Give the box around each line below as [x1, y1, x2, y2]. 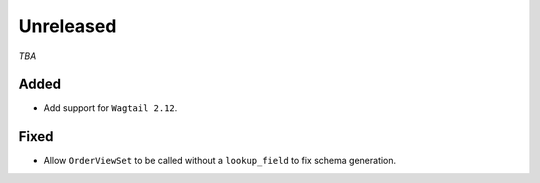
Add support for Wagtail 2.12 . [43, 102, 178, 114]
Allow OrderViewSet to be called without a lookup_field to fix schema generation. [43, 155, 397, 167]
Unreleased [18, 15, 117, 37]
